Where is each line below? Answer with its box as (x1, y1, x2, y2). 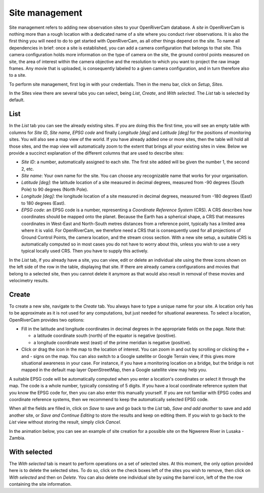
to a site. (9, 72, 26, 78)
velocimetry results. (9, 277, 49, 283)
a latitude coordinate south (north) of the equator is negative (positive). (33, 333, 177, 338)
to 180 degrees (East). (21, 200, 66, 206)
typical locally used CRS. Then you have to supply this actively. (21, 248, 149, 254)
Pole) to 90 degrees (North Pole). (21, 186, 88, 192)
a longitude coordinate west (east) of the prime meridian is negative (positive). (33, 339, 192, 345)
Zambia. (9, 435, 25, 441)
